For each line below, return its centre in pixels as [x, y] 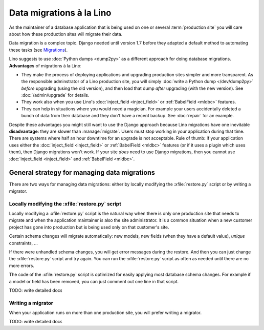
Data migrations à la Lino [60, 13]
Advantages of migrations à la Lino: [45, 65]
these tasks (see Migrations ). [38, 50]
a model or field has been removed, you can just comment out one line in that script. [94, 281]
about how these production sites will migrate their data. [66, 34]
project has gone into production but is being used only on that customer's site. [89, 227]
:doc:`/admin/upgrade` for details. [55, 95]
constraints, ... [23, 243]
